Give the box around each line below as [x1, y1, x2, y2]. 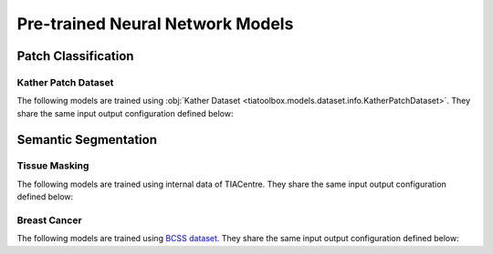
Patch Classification [16, 48, 134, 64]
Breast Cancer [16, 214, 82, 227]
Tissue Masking [16, 159, 89, 172]
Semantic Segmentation [16, 132, 157, 147]
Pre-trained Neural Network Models [16, 14, 294, 34]
